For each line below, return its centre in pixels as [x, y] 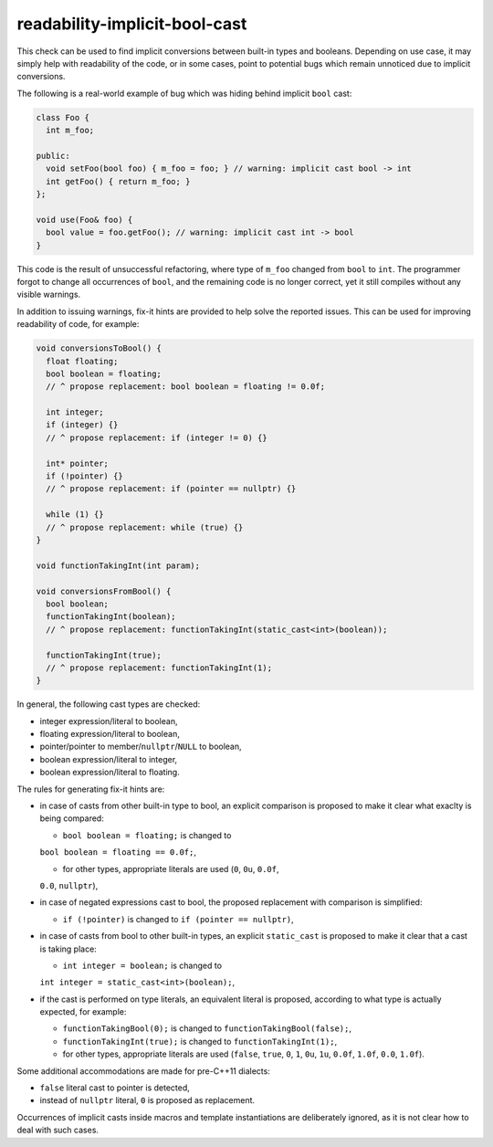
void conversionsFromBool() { [104, 591]
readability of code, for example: [78, 324]
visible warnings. [49, 295]
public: [53, 156]
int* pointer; [78, 463]
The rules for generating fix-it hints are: [91, 789]
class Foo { [63, 117]
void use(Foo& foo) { [84, 220]
